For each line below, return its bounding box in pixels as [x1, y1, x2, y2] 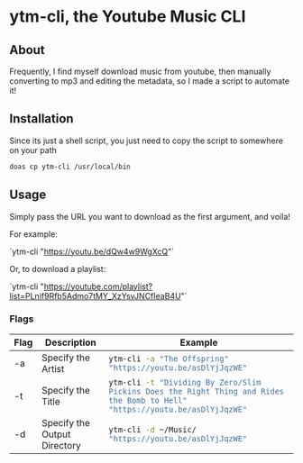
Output [41, 428, 71, 440]
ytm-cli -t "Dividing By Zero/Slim [108, 377, 262, 387]
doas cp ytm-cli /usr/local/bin [9, 162, 131, 171]
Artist [41, 362, 65, 375]
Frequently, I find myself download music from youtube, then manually [9, 66, 271, 77]
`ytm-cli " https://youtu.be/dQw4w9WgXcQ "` [9, 246, 175, 257]
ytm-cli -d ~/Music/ [108, 424, 197, 434]
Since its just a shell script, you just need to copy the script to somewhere [9, 135, 284, 146]
